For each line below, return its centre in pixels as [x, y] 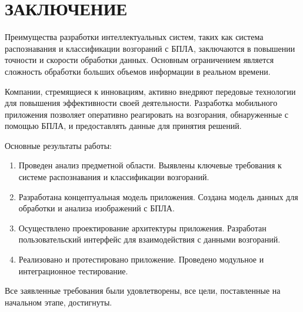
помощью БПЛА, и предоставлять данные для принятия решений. [123, 126]
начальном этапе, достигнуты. [59, 302]
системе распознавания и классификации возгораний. [114, 177]
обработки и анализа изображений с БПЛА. [96, 208]
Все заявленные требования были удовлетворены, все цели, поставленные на [143, 291]
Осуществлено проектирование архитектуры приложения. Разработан [142, 228]
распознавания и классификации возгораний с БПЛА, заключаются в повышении [150, 48]
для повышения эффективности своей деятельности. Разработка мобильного [141, 103]
